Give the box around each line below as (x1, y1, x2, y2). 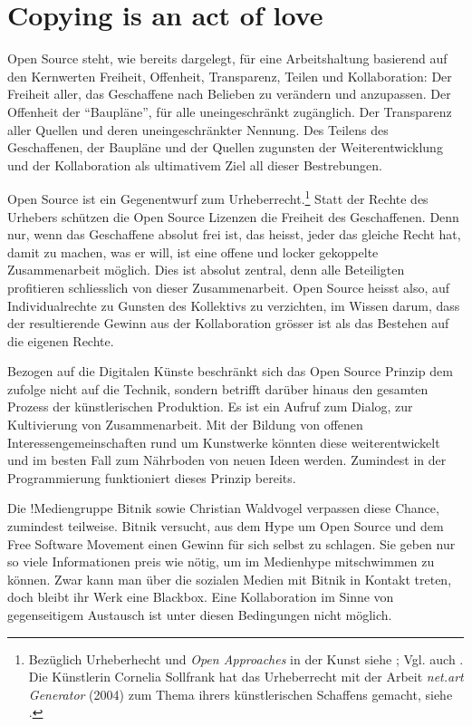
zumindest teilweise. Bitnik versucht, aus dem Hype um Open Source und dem (7, 517, 444, 536)
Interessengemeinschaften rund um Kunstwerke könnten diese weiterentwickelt (7, 432, 440, 451)
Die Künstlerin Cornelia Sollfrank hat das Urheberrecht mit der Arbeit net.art (28, 667, 464, 686)
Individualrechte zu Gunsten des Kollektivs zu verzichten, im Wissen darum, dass (7, 295, 460, 315)
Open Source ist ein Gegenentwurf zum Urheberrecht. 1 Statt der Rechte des (7, 187, 429, 208)
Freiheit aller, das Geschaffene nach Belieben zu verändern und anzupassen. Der (7, 84, 451, 103)
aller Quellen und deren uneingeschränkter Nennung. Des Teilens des (7, 120, 389, 139)
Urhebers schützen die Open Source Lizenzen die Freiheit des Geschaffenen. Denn (7, 207, 459, 226)
